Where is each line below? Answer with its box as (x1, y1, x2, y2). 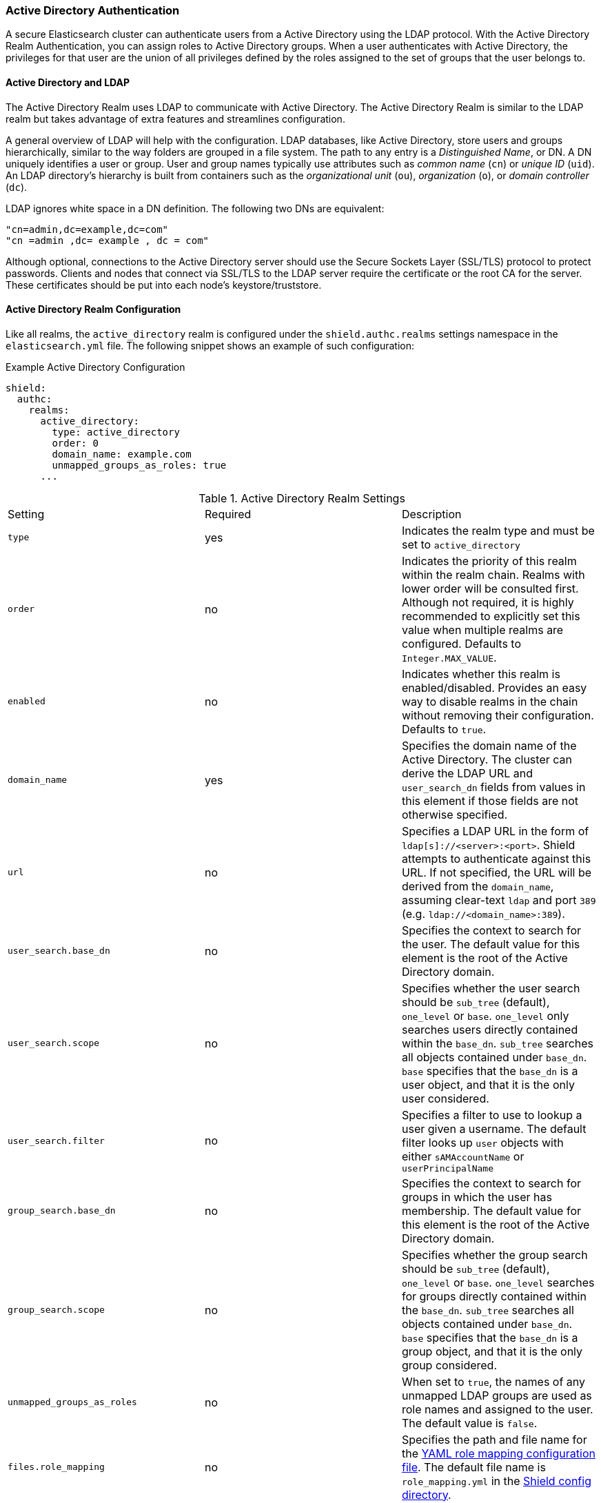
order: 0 (52, 437, 99, 449)
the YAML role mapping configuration (401, 1446, 595, 1460)
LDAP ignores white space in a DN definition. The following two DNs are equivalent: (6, 202, 385, 214)
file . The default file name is (401, 1460, 546, 1474)
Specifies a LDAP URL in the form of (401, 824, 589, 838)
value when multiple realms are (401, 622, 564, 637)
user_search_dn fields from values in (401, 779, 586, 794)
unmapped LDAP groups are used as (401, 1388, 592, 1402)
